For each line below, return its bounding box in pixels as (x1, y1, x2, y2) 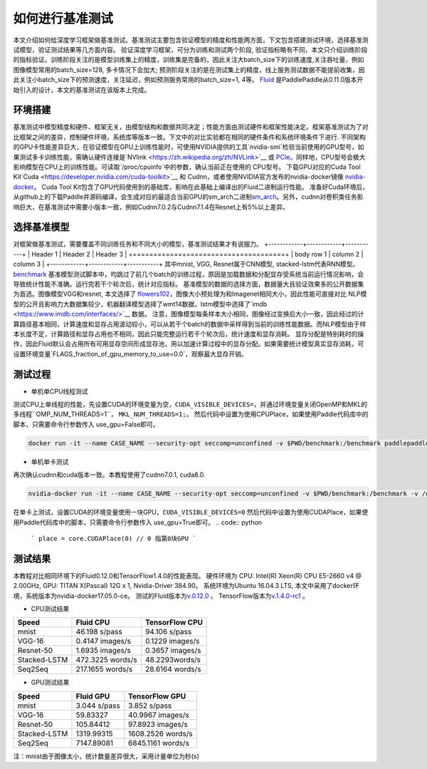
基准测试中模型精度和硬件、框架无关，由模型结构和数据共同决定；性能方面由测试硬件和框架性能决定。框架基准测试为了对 (13, 123, 369, 131)
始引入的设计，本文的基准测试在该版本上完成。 (13, 86, 151, 94)
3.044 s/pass (75, 701, 120, 711)
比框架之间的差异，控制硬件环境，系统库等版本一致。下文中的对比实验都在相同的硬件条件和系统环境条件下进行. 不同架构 (13, 133, 366, 141)
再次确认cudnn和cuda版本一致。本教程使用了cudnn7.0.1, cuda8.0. (13, 470, 206, 479)
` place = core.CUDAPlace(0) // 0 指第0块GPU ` (31, 535, 196, 542)
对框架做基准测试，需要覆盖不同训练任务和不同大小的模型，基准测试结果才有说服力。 (13, 239, 263, 249)
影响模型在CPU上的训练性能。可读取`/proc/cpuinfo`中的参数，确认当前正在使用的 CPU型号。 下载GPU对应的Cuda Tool (13, 162, 361, 171)
